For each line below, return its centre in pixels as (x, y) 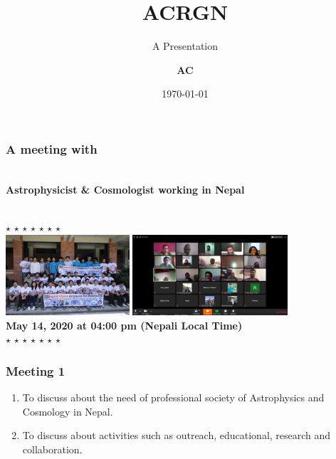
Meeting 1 (36, 370)
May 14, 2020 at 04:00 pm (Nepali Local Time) (124, 325)
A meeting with (52, 148)
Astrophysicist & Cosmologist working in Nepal (125, 189)
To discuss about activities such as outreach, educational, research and (177, 435)
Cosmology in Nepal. (68, 411)
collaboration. (52, 449)
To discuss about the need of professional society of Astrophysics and (173, 397)
